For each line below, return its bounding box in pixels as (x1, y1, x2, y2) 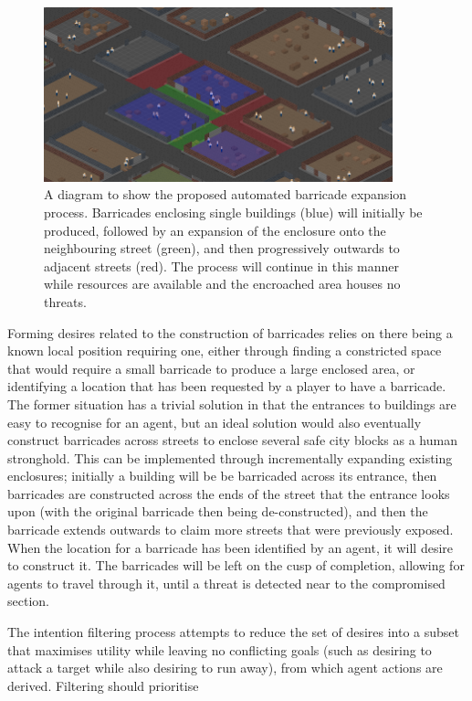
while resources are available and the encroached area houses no (44, 274, 401, 293)
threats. (44, 292, 87, 311)
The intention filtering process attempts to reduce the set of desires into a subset (7, 622, 459, 642)
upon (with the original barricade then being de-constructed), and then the (7, 502, 428, 521)
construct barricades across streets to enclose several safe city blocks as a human (7, 430, 457, 450)
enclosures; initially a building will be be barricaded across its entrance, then (7, 466, 437, 485)
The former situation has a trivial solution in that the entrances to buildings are (7, 394, 456, 413)
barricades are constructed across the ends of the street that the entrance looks (7, 483, 450, 503)
